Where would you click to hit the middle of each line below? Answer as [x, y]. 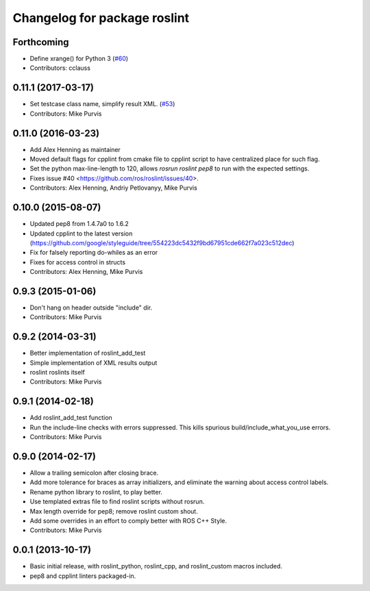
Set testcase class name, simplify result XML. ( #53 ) [102, 104]
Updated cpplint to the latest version [81, 234]
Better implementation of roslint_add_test [88, 353]
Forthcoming [41, 42]
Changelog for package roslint [101, 18]
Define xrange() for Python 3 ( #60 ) [79, 59]
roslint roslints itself [57, 373]
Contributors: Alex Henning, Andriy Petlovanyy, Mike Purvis [114, 188]
